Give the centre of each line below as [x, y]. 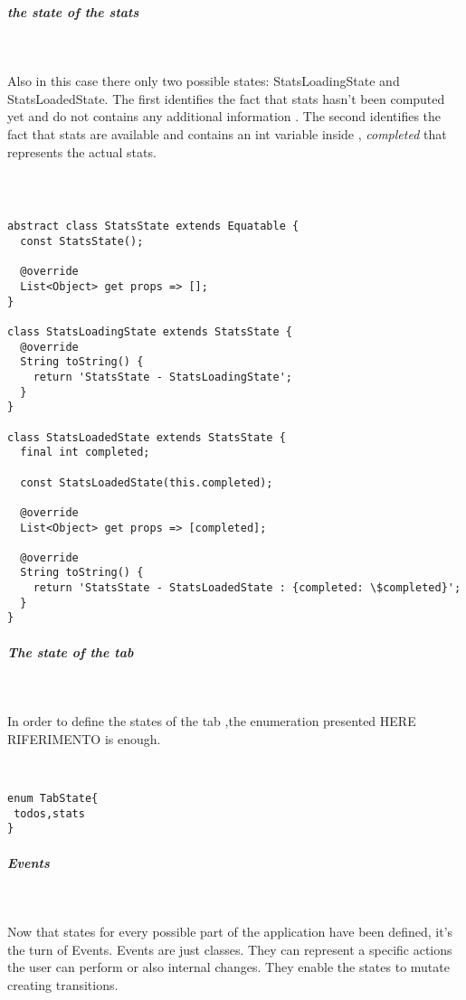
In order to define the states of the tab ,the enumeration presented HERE [212, 721]
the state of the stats [73, 11]
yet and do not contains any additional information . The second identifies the [224, 116]
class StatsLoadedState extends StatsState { [147, 437]
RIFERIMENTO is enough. [84, 738]
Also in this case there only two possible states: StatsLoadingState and [204, 81]
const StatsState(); [82, 242]
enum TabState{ [53, 799]
